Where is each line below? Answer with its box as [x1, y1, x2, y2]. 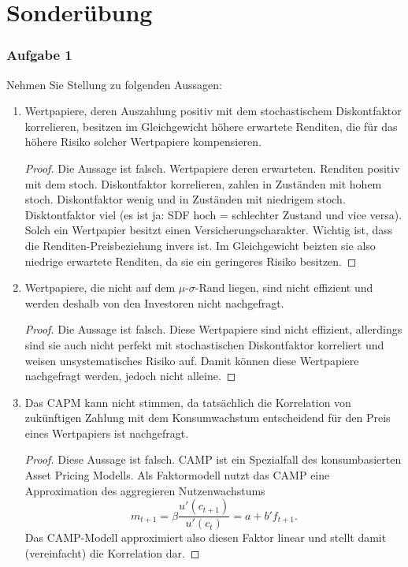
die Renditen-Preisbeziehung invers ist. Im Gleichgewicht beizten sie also [24, 237, 376, 253]
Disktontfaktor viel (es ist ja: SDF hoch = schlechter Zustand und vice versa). [24, 206, 402, 222]
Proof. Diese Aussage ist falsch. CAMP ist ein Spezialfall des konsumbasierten [24, 451, 402, 468]
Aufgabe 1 [6, 45, 72, 65]
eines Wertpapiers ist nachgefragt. [24, 424, 189, 441]
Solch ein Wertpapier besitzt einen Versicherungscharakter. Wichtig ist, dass [24, 222, 393, 238]
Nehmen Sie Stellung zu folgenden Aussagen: [6, 76, 222, 92]
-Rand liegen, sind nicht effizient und [195, 279, 373, 296]
